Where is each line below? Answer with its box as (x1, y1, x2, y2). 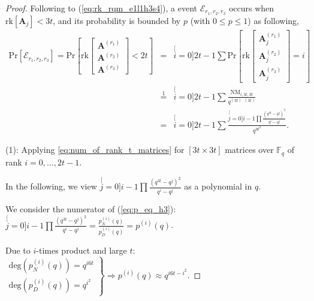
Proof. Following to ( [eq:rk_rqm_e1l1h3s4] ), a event (5, 2, 197, 14)
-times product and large (36, 243, 127, 256)
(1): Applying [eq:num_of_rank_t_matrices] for (5, 143, 185, 156)
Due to (5, 243, 31, 256)
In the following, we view (5, 180, 97, 192)
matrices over (225, 143, 274, 156)
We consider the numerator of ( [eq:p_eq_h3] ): (5, 202, 176, 215)
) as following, (247, 14, 299, 26)
